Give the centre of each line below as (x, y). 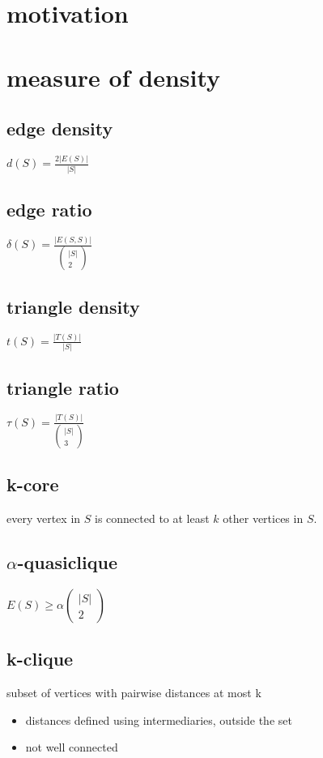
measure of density (114, 77)
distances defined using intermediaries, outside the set (159, 719)
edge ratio (49, 209)
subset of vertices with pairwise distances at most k (134, 693)
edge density (60, 128)
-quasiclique (67, 562)
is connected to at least (152, 518)
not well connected (72, 747)
